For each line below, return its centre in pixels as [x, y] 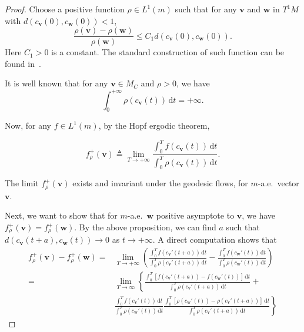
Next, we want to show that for [61, 215]
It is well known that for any [56, 83]
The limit [22, 183]
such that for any [206, 9]
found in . [23, 63]
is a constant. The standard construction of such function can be [168, 52]
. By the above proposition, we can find [145, 227]
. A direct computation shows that [215, 239]
